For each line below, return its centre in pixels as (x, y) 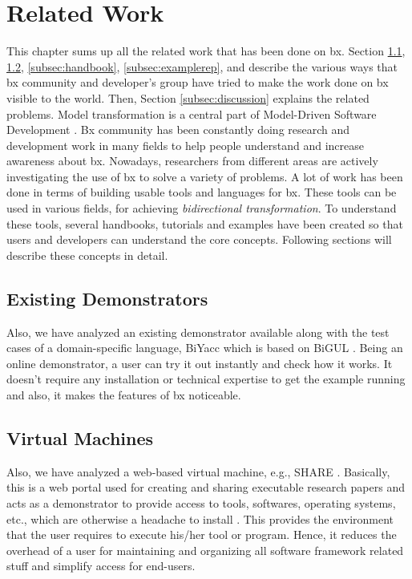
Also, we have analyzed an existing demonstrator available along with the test (198, 332)
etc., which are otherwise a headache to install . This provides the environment (200, 518)
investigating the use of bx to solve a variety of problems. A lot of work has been (205, 176)
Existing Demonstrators (107, 298)
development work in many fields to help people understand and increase (186, 145)
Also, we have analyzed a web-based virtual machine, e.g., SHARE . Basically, (198, 471)
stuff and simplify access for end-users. (101, 566)
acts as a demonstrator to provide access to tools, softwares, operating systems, (201, 503)
